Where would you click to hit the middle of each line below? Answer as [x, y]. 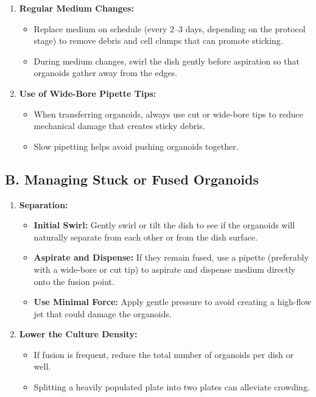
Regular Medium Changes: [76, 8]
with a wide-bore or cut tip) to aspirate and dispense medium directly [164, 269]
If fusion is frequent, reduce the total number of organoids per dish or [164, 354]
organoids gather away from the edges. [106, 73]
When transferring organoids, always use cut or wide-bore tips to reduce [169, 114]
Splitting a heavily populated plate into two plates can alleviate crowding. [172, 387]
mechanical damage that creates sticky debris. [119, 126]
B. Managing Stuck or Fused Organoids [132, 179]
